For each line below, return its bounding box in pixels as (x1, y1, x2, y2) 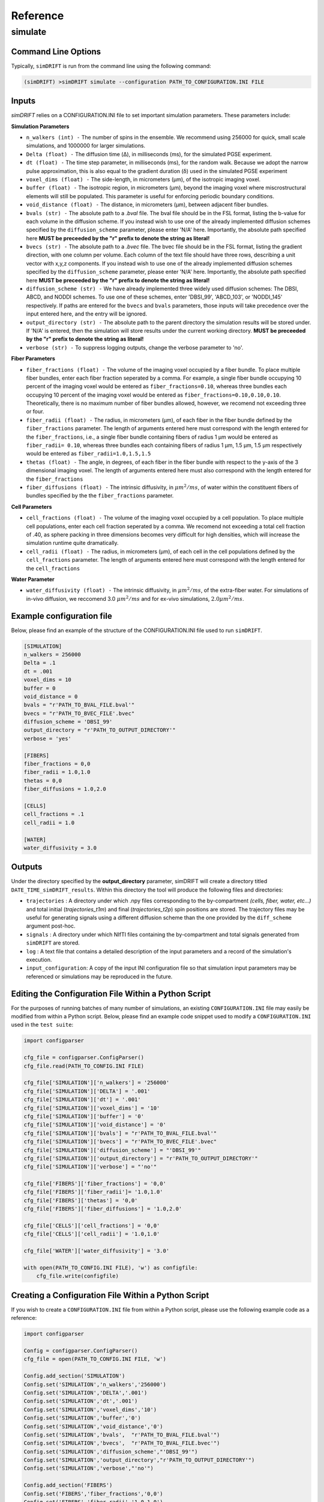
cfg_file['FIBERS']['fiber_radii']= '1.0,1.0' (23, 1188, 163, 1196)
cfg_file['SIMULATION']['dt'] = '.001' (23, 1096, 141, 1103)
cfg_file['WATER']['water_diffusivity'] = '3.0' (23, 1247, 170, 1254)
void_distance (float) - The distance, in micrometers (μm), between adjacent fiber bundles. (26, 201, 269, 208)
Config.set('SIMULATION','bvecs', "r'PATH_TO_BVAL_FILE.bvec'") (23, 1440, 220, 1447)
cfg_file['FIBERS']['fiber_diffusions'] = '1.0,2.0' (23, 1205, 182, 1212)
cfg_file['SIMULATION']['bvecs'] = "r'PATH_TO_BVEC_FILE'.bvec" (23, 1139, 217, 1145)
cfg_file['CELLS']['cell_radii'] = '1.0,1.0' (23, 1230, 160, 1238)
